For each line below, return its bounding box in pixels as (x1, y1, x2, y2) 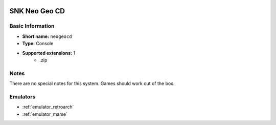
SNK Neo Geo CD (9, 7, 65, 15)
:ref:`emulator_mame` (22, 111, 67, 117)
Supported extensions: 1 (22, 50, 76, 56)
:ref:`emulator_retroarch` (22, 104, 74, 110)
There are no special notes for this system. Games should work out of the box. (9, 80, 175, 87)
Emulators (9, 93, 36, 100)
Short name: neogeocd (22, 33, 72, 39)
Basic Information (9, 23, 55, 30)
